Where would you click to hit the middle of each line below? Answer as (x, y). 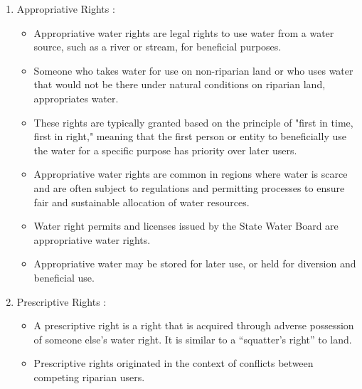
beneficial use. (64, 277)
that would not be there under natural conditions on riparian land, (180, 84)
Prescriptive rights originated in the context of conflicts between (174, 363)
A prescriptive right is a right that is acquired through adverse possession (194, 325)
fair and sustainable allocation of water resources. (142, 202)
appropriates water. (76, 98)
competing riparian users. (89, 377)
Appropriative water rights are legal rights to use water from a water (184, 32)
